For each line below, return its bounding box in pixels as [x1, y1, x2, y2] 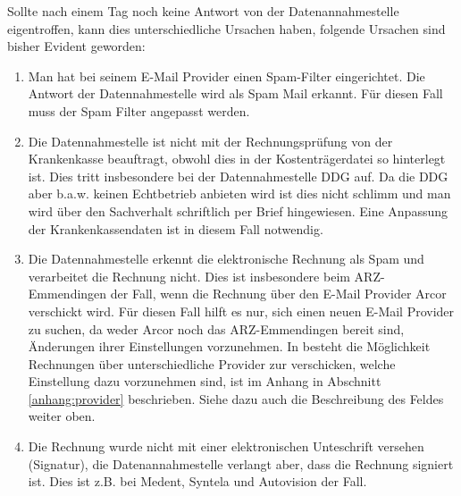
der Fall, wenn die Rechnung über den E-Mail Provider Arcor [110, 284, 447, 303]
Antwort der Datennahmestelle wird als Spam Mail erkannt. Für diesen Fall [28, 84, 443, 103]
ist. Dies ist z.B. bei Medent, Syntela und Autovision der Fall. [28, 472, 367, 491]
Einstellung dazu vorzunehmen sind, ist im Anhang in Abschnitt [28, 372, 381, 391]
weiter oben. [28, 407, 96, 425]
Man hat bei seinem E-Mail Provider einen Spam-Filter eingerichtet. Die [28, 66, 425, 85]
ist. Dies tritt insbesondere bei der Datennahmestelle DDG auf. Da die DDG [28, 166, 448, 185]
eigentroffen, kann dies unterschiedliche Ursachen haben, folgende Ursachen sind [7, 19, 446, 38]
